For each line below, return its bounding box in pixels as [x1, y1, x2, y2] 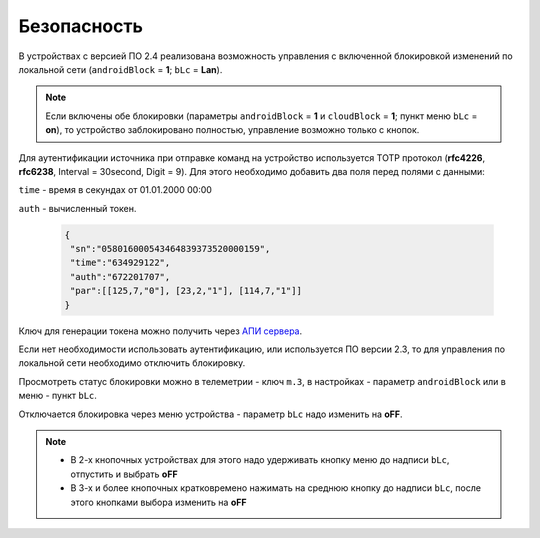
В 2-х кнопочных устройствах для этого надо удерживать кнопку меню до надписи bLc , [70, 454, 450, 466]
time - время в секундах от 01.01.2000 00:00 [18, 184, 212, 196]
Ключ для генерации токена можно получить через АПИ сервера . [18, 325, 303, 337]
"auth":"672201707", [70, 271, 171, 282]
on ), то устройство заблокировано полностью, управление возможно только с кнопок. [45, 124, 420, 136]
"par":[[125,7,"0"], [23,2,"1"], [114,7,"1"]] [70, 285, 302, 297]
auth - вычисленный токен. [18, 202, 137, 214]
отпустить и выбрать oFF [70, 468, 179, 480]
